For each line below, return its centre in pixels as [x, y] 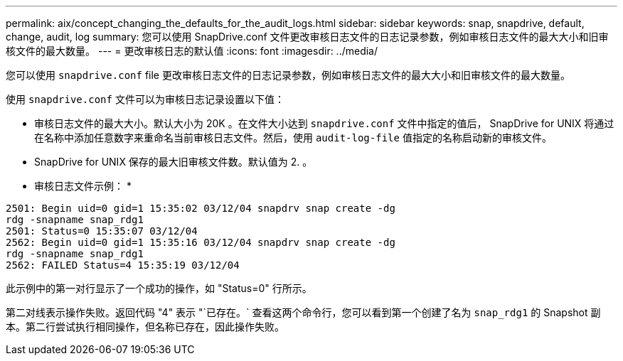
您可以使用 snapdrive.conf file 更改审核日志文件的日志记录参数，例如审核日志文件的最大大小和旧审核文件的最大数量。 [288, 75]
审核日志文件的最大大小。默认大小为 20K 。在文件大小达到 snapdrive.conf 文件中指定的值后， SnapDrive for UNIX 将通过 [324, 123]
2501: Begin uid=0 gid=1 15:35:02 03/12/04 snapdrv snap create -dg [201, 208]
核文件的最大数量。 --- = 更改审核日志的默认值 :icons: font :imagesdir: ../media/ [192, 51]
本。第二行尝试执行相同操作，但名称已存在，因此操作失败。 [145, 327]
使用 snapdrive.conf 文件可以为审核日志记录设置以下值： [145, 99]
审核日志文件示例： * [83, 186]
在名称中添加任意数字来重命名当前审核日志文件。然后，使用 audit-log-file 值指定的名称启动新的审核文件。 [293, 138]
